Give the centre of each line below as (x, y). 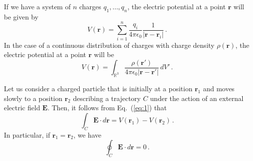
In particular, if (27, 134)
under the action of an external (197, 98)
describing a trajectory (107, 98)
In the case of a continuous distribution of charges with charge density (109, 45)
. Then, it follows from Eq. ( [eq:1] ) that (107, 108)
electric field (22, 108)
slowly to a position (33, 98)
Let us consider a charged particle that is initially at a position (98, 88)
